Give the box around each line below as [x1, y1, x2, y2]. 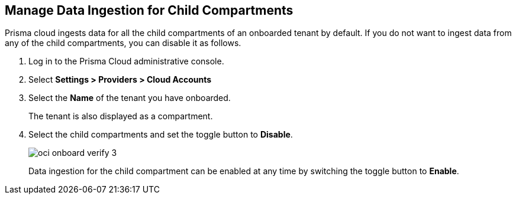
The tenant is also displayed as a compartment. [28, 111, 213, 122]
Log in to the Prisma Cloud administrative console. [28, 56, 224, 67]
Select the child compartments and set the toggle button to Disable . [28, 129, 293, 140]
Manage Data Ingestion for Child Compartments [5, 3, 294, 18]
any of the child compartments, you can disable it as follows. [5, 38, 241, 48]
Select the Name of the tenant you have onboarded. [28, 93, 231, 103]
